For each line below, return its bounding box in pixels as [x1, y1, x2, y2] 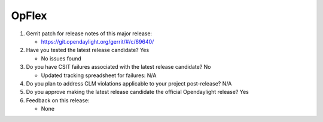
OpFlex [11, 9, 47, 22]
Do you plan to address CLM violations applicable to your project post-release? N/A [26, 80, 232, 87]
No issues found [41, 54, 82, 62]
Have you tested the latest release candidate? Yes [26, 47, 150, 54]
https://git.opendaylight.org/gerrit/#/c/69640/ [41, 38, 154, 45]
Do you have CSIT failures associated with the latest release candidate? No [26, 63, 211, 71]
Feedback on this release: [26, 96, 90, 104]
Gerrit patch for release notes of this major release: [26, 30, 153, 37]
